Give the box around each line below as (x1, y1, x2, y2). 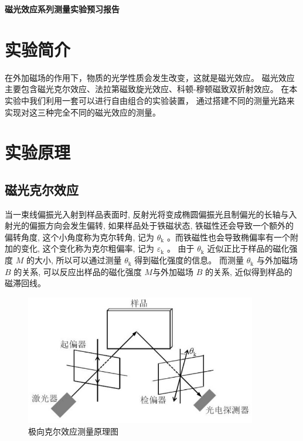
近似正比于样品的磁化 (207, 242, 290, 255)
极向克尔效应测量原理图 (28, 425, 118, 437)
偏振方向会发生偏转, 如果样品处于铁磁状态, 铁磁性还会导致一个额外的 (29, 219, 294, 232)
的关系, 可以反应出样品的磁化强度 (13, 265, 142, 277)
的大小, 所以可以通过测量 (26, 254, 122, 266)
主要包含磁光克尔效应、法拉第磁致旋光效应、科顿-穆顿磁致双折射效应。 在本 (5, 83, 298, 95)
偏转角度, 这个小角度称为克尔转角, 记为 (5, 230, 155, 243)
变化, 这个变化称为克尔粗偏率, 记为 (21, 242, 155, 255)
